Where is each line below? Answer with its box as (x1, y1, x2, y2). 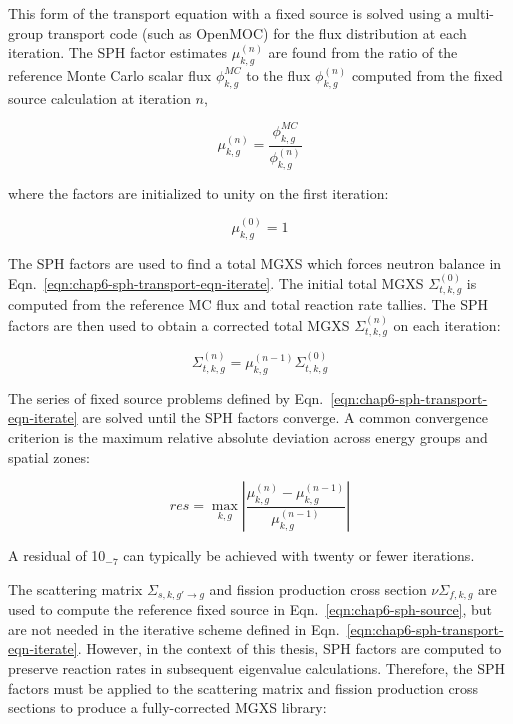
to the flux (246, 64, 311, 85)
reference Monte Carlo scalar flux (8, 64, 212, 85)
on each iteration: (393, 314, 501, 335)
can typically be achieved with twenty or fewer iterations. (123, 545, 475, 566)
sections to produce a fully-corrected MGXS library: (8, 697, 327, 718)
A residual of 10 (8, 545, 106, 566)
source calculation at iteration (8, 87, 191, 108)
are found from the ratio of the (268, 42, 458, 63)
